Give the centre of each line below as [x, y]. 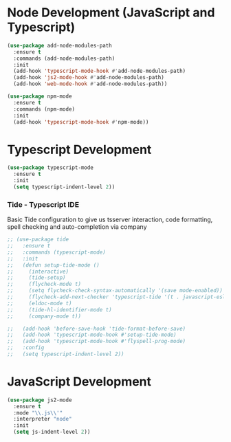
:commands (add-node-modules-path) [64, 58]
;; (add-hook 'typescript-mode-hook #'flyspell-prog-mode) [97, 342]
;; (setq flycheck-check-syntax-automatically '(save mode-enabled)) [115, 291]
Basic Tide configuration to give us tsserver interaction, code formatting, [110, 220]
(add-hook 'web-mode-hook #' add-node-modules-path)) [90, 84]
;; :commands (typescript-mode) [57, 252]
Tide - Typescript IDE [43, 204]
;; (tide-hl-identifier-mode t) [59, 310]
